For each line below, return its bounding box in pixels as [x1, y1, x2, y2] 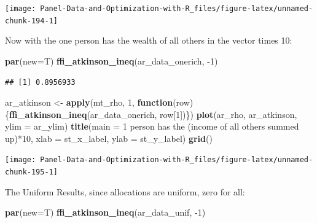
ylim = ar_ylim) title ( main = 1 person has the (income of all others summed [5, 120, 299, 133]
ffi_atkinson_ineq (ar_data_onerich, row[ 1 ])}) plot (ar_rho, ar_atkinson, [9, 108, 297, 120]
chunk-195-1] [5, 168, 58, 177]
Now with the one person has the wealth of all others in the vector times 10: [5, 34, 292, 47]
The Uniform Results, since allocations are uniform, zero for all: [5, 185, 245, 198]
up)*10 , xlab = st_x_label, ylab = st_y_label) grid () [5, 131, 213, 144]
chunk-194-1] [5, 16, 58, 25]
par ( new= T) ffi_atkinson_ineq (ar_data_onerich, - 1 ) [5, 54, 218, 67]
